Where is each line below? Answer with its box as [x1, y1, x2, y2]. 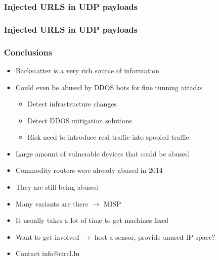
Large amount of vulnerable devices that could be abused [15, 148, 189, 158]
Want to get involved [15, 231, 80, 242]
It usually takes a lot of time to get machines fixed [15, 215, 169, 225]
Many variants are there [15, 198, 88, 208]
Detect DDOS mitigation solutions [27, 115, 132, 125]
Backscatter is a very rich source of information [15, 65, 160, 75]
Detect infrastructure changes [27, 99, 117, 109]
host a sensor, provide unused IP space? [94, 231, 215, 242]
